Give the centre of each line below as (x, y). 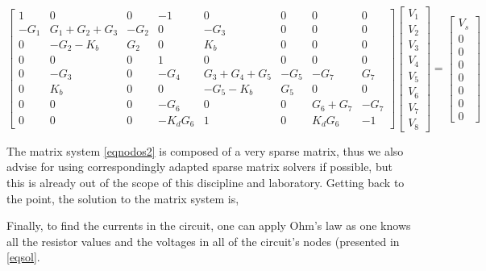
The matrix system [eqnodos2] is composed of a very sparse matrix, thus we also (205, 150)
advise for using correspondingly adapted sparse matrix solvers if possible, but (199, 167)
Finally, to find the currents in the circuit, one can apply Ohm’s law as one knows (209, 225)
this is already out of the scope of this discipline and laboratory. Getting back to (206, 183)
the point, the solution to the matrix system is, (123, 198)
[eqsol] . (23, 257)
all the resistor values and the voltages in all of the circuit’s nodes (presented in (203, 241)
